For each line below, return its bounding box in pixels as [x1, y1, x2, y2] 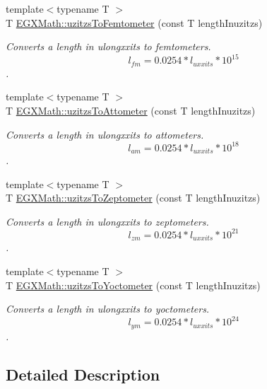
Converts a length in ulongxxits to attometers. [6, 127, 204, 141]
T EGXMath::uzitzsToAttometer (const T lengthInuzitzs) [6, 103, 256, 117]
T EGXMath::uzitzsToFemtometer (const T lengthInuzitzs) [6, 15, 263, 30]
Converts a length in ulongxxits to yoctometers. [6, 301, 210, 316]
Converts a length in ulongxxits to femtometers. [6, 39, 211, 54]
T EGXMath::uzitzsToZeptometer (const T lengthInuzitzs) [6, 190, 261, 205]
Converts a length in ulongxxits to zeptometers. [6, 214, 209, 228]
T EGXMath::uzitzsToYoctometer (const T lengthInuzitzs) [6, 277, 261, 292]
